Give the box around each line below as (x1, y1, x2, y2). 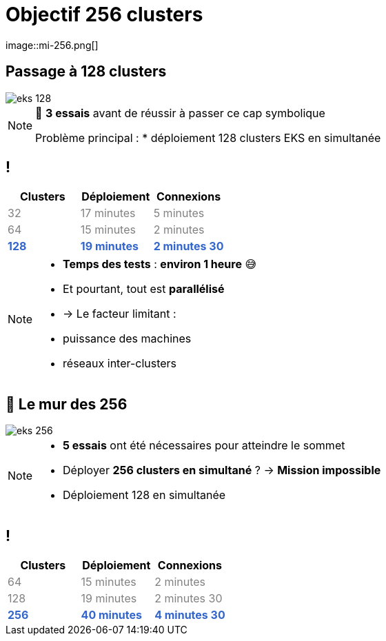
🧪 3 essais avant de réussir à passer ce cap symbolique (35, 105, 325, 120)
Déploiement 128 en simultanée (63, 488, 226, 502)
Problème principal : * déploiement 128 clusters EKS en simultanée (35, 130, 381, 145)
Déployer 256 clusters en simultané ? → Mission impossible (63, 463, 381, 478)
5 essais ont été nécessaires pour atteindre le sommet (63, 438, 345, 453)
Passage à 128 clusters (6, 63, 167, 81)
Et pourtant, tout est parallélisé (63, 282, 225, 296)
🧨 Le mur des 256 (6, 395, 128, 413)
